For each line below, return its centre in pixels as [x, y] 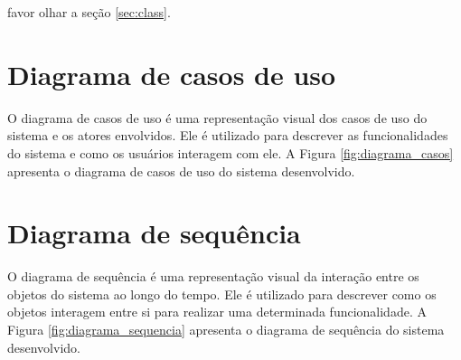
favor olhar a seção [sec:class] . [89, 12]
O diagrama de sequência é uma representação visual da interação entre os [213, 276]
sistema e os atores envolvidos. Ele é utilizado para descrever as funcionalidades [228, 135]
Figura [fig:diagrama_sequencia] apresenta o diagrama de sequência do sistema [226, 329]
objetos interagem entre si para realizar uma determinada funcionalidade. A [217, 312]
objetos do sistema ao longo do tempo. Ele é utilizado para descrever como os [222, 294]
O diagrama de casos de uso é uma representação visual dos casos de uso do [217, 117]
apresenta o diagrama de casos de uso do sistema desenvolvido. [181, 171]
